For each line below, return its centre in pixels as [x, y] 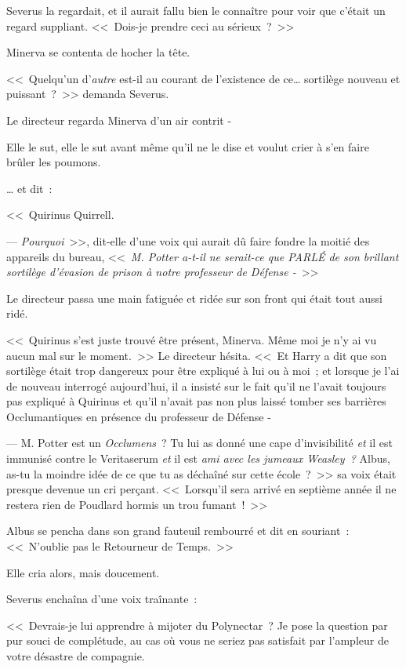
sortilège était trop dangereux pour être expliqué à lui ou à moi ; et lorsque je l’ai [203, 371]
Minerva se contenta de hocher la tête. [98, 52]
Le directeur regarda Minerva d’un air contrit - [119, 120]
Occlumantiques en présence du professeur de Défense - [139, 416]
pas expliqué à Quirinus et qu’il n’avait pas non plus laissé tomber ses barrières [196, 401]
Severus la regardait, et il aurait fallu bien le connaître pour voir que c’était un [196, 10]
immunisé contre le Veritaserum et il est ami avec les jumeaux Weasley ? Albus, [198, 458]
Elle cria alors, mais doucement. [83, 572]
